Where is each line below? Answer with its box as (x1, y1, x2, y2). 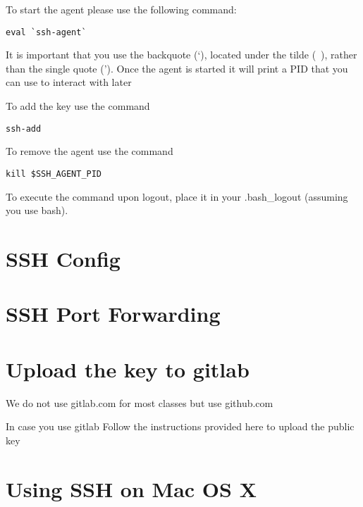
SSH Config (6, 244, 121, 273)
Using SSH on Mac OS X (6, 474, 257, 503)
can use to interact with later (6, 75, 132, 89)
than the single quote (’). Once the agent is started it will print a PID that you (6, 61, 348, 75)
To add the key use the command (6, 99, 150, 113)
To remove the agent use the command (6, 144, 173, 158)
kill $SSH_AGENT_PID (6, 168, 102, 179)
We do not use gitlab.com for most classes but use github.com (6, 395, 273, 410)
